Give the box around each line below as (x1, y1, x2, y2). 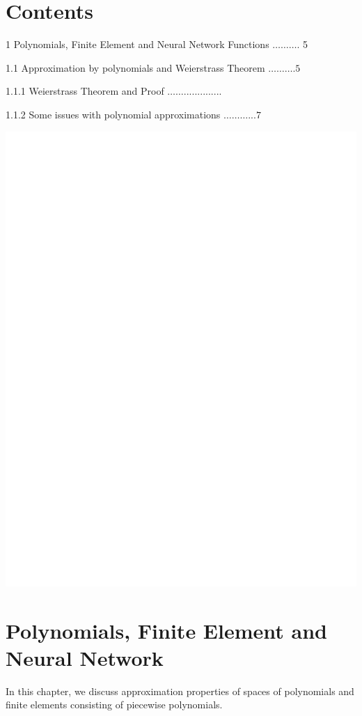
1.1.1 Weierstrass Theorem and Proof (6, 84, 164, 98)
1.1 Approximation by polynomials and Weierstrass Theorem (6, 60, 265, 75)
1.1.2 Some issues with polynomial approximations (6, 107, 221, 121)
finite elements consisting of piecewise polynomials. (6, 697, 223, 712)
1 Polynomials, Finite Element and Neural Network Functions (6, 37, 269, 52)
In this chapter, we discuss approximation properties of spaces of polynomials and (6, 683, 354, 698)
